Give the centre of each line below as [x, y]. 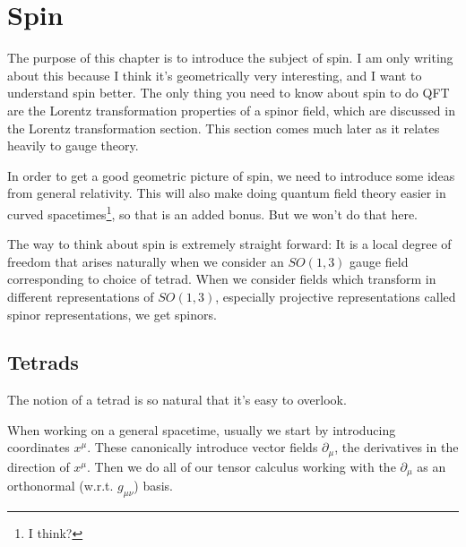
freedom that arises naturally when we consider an [146, 261]
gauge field [379, 261]
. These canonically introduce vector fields [203, 447]
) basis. [153, 486]
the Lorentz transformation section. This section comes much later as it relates [224, 128]
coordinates [39, 447]
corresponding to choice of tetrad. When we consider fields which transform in [222, 279]
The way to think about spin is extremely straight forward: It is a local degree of [229, 244]
